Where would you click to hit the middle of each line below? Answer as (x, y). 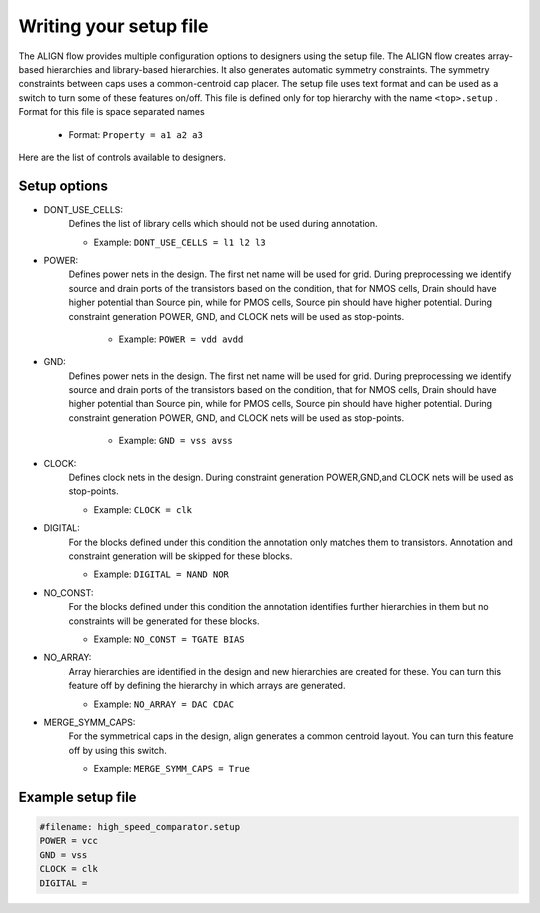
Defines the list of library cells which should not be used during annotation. (223, 224)
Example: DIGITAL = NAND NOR (161, 574)
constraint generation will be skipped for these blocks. (180, 556)
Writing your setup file (113, 26)
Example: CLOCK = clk (142, 509)
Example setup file (77, 796)
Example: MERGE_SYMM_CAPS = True (171, 769)
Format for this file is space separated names (111, 112)
